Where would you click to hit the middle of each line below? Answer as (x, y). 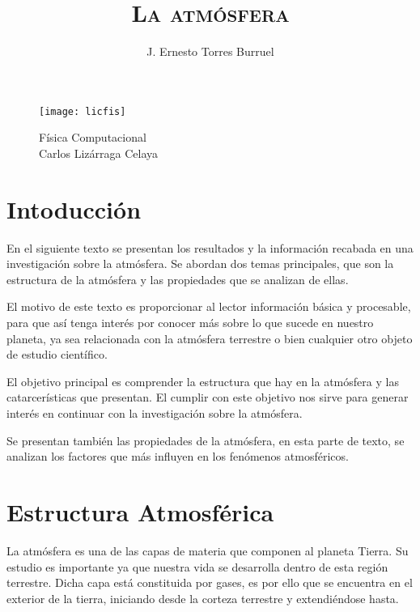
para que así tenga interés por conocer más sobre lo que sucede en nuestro (190, 323)
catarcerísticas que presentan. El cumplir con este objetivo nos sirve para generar (208, 397)
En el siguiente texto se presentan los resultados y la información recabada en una (210, 247)
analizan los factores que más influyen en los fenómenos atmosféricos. (178, 456)
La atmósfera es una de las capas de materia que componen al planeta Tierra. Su (208, 550)
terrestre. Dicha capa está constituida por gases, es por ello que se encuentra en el (210, 582)
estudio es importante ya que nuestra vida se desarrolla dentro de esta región (197, 566)
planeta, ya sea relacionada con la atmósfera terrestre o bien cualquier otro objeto (210, 338)
